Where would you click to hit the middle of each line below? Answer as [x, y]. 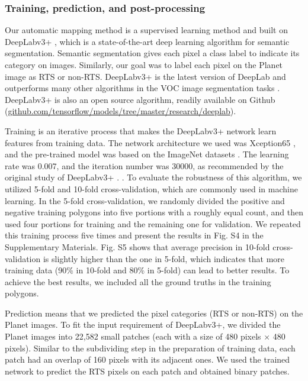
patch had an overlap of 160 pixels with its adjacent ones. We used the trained [147, 359]
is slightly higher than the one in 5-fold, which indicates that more [164, 258]
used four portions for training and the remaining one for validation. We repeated [153, 223]
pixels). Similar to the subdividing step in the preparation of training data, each [150, 348]
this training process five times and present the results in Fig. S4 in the [134, 235]
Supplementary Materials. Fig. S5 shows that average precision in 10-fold [137, 246]
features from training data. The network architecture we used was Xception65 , [150, 142]
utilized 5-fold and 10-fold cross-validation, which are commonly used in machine [151, 188]
